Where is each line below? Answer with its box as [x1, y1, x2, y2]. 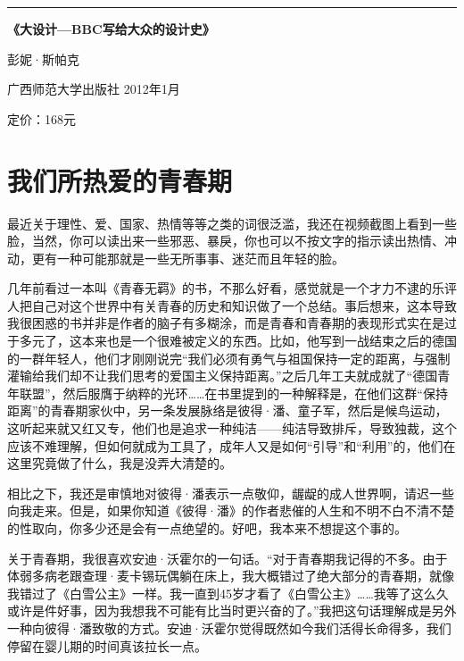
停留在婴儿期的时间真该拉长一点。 [7, 636, 207, 655]
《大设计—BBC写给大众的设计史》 [7, 20, 215, 38]
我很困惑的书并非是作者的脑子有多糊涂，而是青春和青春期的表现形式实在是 [7, 314, 444, 332]
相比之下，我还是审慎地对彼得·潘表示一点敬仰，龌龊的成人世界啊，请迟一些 [7, 483, 454, 502]
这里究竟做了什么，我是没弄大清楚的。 [7, 454, 232, 473]
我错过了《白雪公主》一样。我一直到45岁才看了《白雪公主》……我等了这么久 [7, 583, 449, 602]
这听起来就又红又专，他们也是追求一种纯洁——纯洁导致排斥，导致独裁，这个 [7, 419, 457, 438]
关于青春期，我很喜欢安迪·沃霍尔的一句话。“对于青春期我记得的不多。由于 [7, 548, 448, 567]
